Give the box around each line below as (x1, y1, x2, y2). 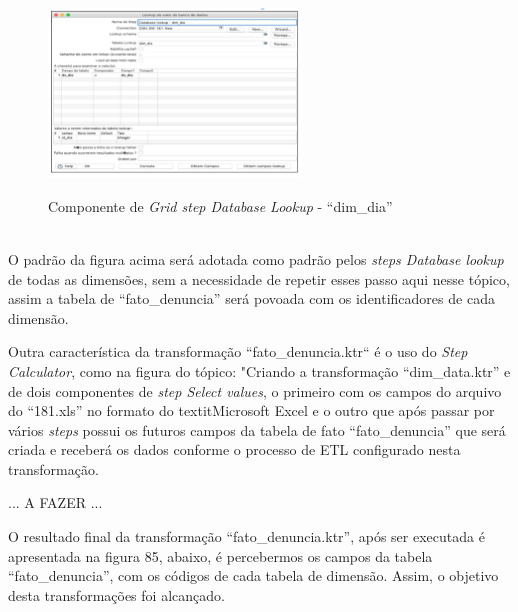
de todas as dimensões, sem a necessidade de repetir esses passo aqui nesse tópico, (8, 268, 510, 289)
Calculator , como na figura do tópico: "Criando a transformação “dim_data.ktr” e (8, 360, 511, 381)
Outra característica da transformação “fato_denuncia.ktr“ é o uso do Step (8, 341, 468, 362)
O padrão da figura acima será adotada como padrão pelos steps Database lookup (8, 248, 504, 269)
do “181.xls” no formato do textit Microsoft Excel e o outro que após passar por (8, 400, 495, 421)
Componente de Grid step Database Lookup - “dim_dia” (48, 195, 393, 216)
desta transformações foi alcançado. (8, 584, 225, 605)
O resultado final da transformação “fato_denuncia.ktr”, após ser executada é (8, 526, 485, 547)
